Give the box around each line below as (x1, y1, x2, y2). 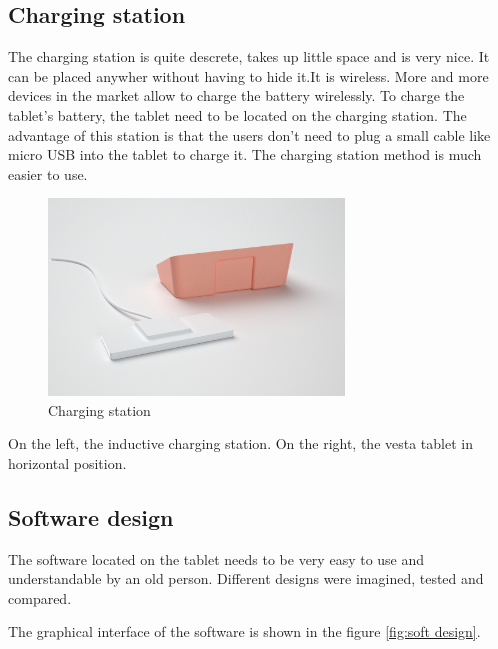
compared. (8, 587, 72, 608)
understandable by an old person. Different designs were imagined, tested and (8, 568, 484, 589)
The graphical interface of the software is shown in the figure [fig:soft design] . (8, 621, 481, 642)
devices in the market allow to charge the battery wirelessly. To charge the (8, 85, 465, 106)
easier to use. (8, 163, 88, 184)
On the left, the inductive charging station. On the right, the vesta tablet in (8, 433, 473, 454)
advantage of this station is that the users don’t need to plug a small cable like (8, 124, 491, 145)
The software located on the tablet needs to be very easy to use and (8, 548, 425, 569)
